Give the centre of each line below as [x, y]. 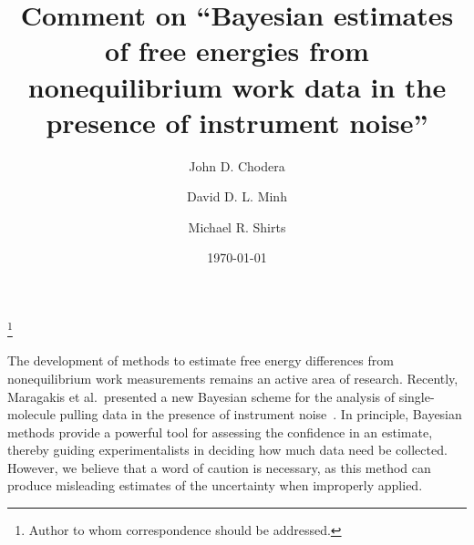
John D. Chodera [237, 165]
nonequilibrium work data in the [237, 86]
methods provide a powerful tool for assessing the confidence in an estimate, [220, 432]
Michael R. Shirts [237, 226]
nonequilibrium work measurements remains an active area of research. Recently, [233, 378]
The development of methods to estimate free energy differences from [201, 360]
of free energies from [237, 51]
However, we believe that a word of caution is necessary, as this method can [219, 467]
